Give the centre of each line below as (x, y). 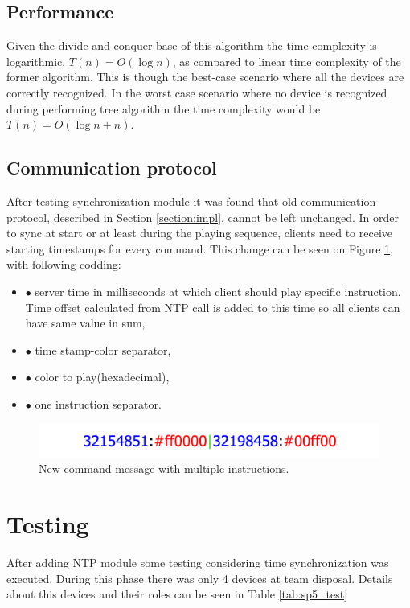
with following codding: (64, 264)
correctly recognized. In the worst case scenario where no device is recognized (197, 92)
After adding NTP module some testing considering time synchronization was (198, 563)
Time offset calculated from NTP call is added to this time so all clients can (213, 307)
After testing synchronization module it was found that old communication (191, 201)
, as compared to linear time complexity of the (287, 61)
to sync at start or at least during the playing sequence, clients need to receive (199, 233)
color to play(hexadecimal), (102, 377)
